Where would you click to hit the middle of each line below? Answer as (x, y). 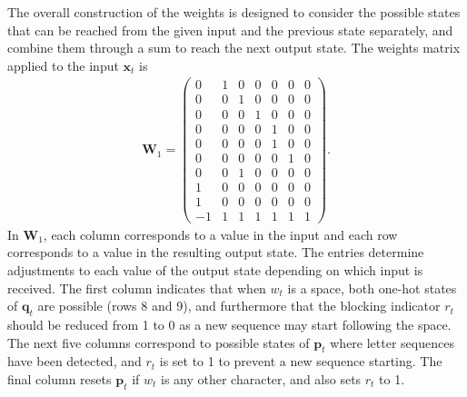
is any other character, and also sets (261, 378)
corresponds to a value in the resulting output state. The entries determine (216, 252)
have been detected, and (75, 361)
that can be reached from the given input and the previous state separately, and (230, 30)
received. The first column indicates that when (137, 288)
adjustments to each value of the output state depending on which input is (215, 269)
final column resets (60, 378)
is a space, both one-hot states (372, 288)
